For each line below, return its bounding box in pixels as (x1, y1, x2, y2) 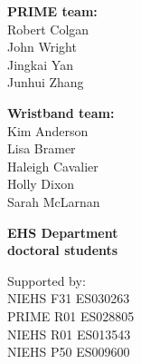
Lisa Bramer (7, 139, 76, 158)
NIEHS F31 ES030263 (7, 289, 130, 308)
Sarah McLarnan (7, 192, 100, 211)
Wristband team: (7, 103, 115, 122)
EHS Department (7, 222, 118, 241)
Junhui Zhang (7, 73, 84, 92)
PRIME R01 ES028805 (7, 306, 135, 325)
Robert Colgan (7, 19, 89, 38)
